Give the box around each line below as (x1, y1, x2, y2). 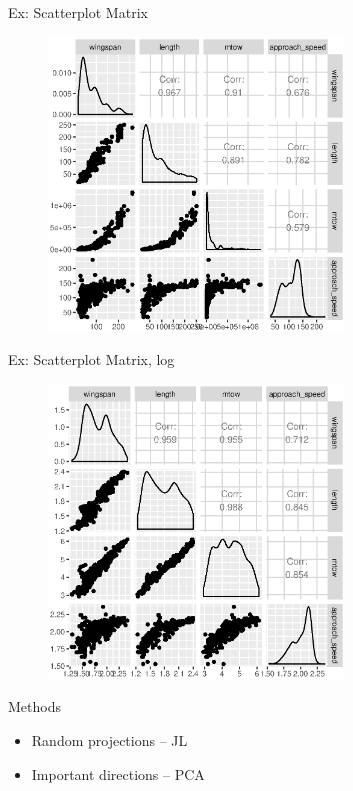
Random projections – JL (31, 729, 188, 750)
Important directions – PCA (31, 763, 205, 784)
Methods (8, 696, 61, 717)
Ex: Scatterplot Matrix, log (8, 349, 175, 370)
